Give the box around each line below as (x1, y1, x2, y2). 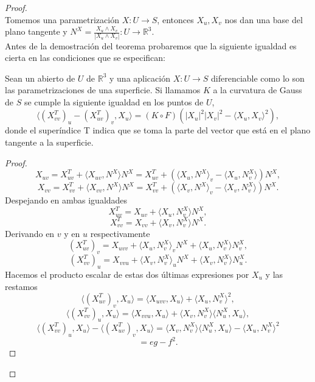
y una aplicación (109, 71, 170, 84)
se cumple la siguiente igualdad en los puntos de (24, 95, 204, 108)
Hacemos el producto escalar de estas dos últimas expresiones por (5, 268, 249, 281)
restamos (5, 280, 38, 292)
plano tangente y (5, 25, 67, 38)
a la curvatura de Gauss (213, 83, 302, 96)
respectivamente (90, 227, 150, 239)
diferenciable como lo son (211, 71, 305, 84)
